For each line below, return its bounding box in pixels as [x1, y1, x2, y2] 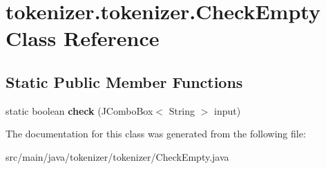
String [169, 103, 195, 117]
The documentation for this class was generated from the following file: [6, 126, 306, 141]
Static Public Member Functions [6, 71, 243, 92]
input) [214, 103, 241, 117]
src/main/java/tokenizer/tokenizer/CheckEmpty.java [6, 149, 229, 164]
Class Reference [6, 24, 160, 52]
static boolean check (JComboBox [6, 103, 153, 117]
